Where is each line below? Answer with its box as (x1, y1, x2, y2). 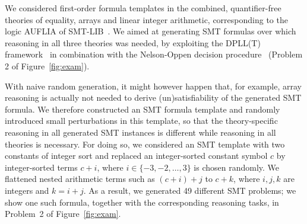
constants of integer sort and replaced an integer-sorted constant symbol (5, 149, 268, 162)
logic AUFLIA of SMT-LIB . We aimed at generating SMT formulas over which (5, 25, 296, 37)
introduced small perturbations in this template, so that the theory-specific (5, 114, 278, 127)
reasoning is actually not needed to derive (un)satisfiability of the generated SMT (5, 91, 302, 104)
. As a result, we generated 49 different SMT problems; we (83, 184, 296, 196)
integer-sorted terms (5, 161, 78, 173)
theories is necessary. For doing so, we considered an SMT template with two (5, 137, 285, 150)
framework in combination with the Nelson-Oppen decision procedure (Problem (5, 48, 303, 60)
